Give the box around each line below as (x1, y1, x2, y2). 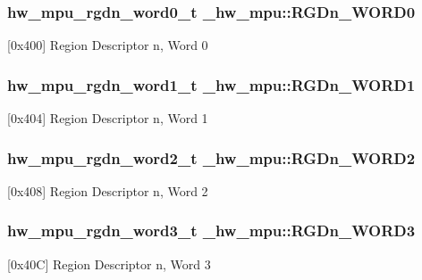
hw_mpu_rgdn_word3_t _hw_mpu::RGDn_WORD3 (7, 219, 416, 242)
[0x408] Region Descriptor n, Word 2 (7, 181, 208, 200)
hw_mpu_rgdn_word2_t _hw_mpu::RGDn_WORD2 (7, 146, 416, 169)
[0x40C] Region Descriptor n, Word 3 (7, 254, 211, 273)
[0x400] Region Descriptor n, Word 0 (7, 36, 208, 54)
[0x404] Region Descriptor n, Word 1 (7, 109, 208, 128)
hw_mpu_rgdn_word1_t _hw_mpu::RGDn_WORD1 (7, 73, 416, 95)
